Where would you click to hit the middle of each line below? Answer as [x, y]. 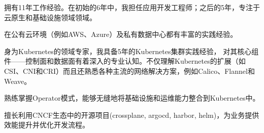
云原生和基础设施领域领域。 [50, 17]
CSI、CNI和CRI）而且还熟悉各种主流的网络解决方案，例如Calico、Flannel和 [129, 71]
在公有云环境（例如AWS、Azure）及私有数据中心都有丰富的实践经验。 [121, 34]
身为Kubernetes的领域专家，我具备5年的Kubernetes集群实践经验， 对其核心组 [131, 51]
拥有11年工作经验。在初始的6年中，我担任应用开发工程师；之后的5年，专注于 [132, 7]
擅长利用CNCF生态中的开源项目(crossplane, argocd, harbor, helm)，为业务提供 [132, 115]
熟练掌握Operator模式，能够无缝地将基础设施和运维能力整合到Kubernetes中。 [132, 98]
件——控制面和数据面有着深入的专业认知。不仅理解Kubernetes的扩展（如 [125, 61]
